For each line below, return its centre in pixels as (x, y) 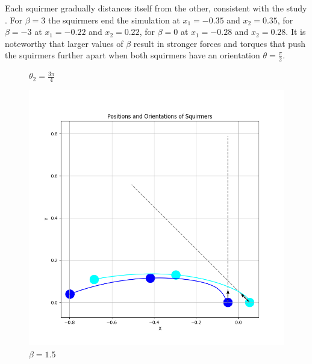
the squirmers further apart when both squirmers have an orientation (133, 55)
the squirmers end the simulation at (114, 20)
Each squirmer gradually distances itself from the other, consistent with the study (156, 8)
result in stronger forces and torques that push (220, 43)
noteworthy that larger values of (64, 43)
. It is (296, 32)
